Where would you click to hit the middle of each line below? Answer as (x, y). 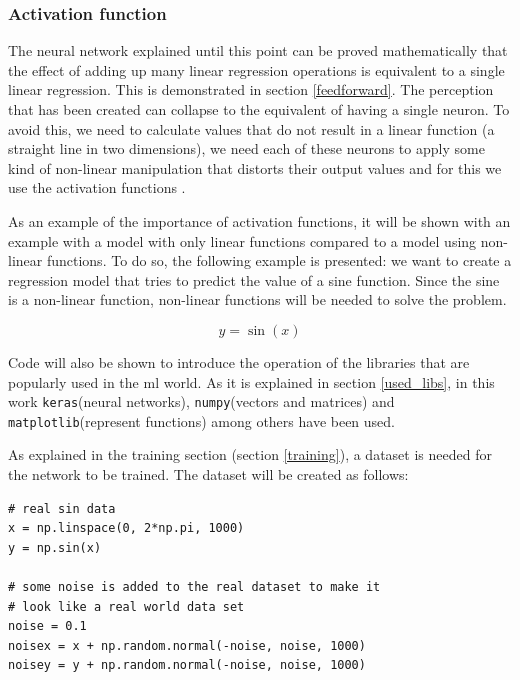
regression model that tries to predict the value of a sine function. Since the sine (254, 279)
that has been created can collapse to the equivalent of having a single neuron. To (259, 109)
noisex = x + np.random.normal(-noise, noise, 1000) (187, 645)
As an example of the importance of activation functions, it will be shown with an (259, 220)
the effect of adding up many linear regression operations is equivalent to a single (256, 69)
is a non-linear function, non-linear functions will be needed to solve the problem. (257, 299)
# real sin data (62, 508)
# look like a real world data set (126, 606)
